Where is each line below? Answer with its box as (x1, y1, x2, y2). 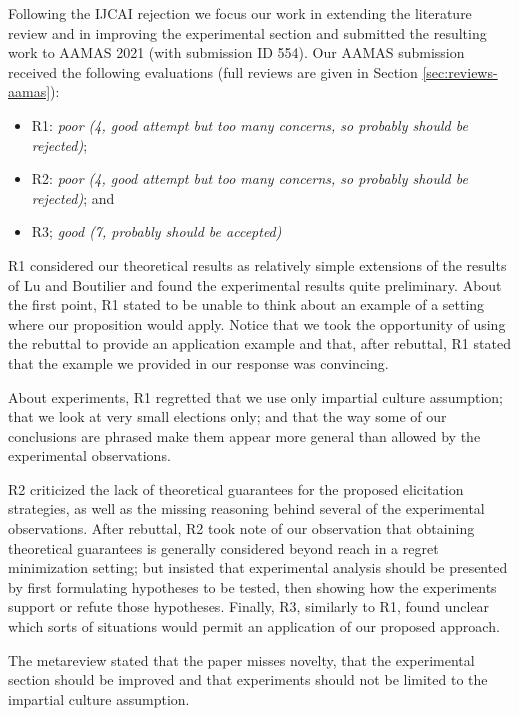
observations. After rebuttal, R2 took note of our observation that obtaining (8, 518, 475, 539)
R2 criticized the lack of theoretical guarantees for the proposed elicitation (8, 478, 464, 499)
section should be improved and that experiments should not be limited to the (8, 669, 488, 690)
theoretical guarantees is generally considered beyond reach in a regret (8, 537, 439, 558)
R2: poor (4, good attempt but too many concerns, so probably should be (31, 168, 468, 189)
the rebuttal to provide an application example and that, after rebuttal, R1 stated (8, 333, 511, 354)
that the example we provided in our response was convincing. (8, 352, 389, 373)
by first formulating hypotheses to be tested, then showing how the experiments (8, 576, 497, 597)
